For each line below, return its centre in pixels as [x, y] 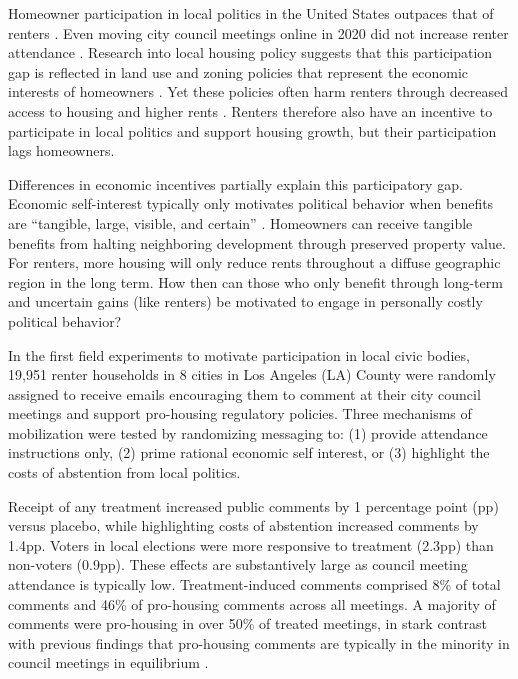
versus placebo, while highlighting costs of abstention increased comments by [243, 525]
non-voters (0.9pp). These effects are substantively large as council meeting [238, 564]
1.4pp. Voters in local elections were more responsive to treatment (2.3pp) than [251, 544]
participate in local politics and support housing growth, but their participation [252, 130]
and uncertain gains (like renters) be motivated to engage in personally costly [245, 301]
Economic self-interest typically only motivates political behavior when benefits [251, 203]
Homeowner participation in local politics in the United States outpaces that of [251, 13]
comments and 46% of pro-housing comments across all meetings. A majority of [252, 603]
